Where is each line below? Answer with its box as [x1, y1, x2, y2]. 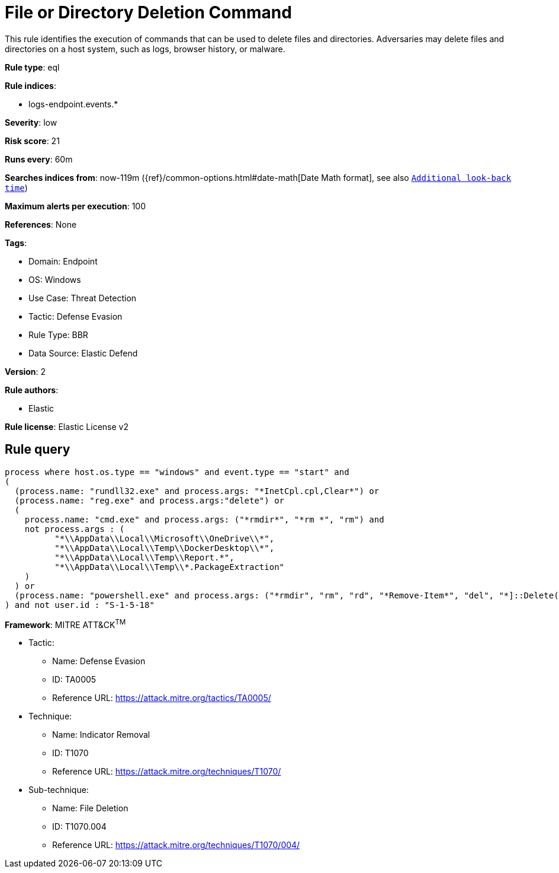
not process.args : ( [24, 524, 125, 534]
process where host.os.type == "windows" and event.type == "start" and [5, 467, 349, 477]
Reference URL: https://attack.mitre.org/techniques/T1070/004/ [52, 840, 300, 850]
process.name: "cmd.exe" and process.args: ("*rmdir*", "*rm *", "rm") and [24, 514, 384, 524]
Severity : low [5, 117, 57, 128]
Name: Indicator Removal [52, 729, 150, 740]
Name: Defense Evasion [52, 656, 146, 667]
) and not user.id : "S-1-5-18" [5, 600, 155, 610]
